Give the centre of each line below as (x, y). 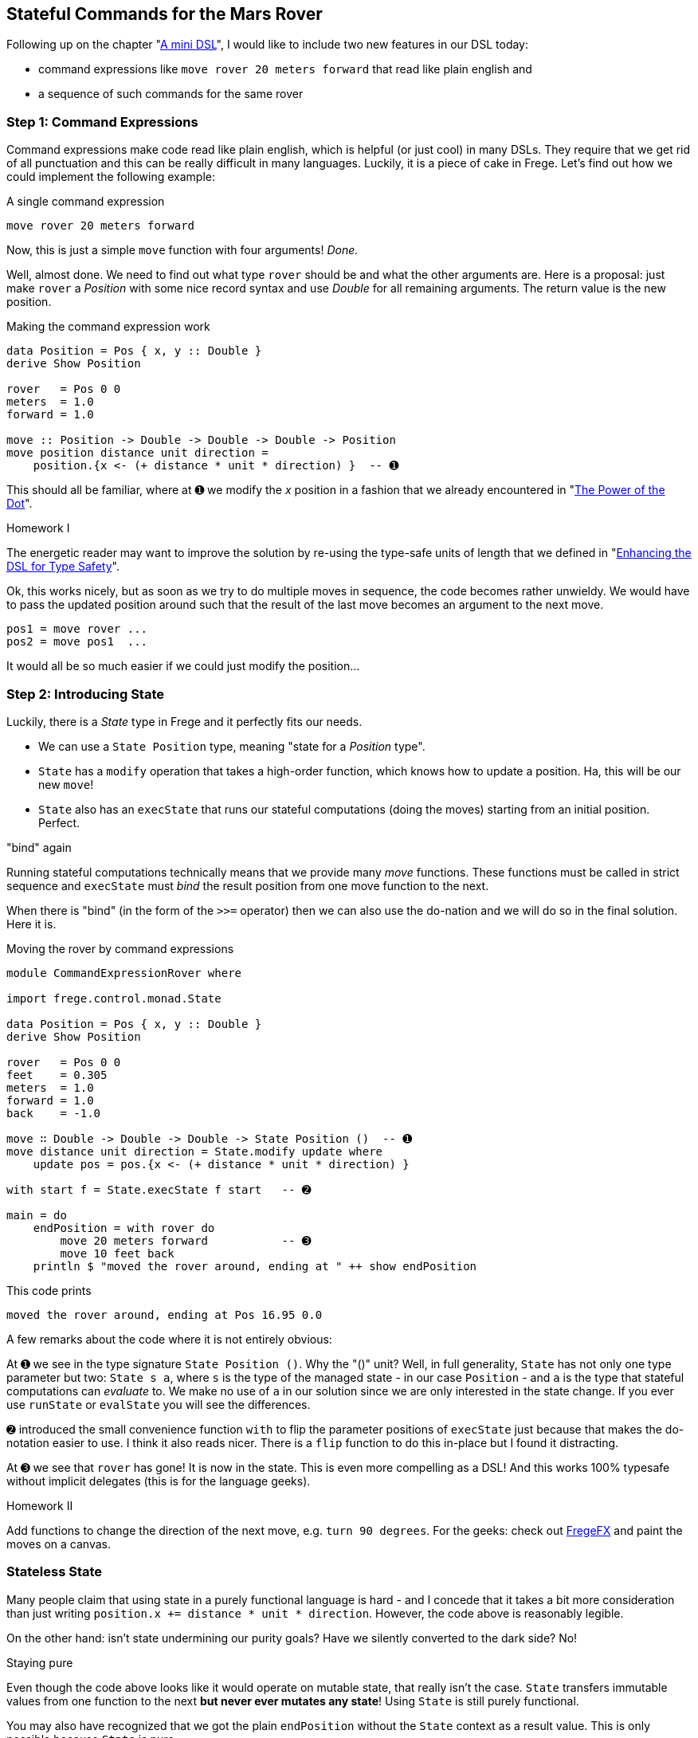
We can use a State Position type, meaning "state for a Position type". (232, 746)
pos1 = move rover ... (77, 629)
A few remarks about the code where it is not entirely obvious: (169, 1339)
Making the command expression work (108, 327)
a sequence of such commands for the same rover (171, 94)
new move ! (66, 784)
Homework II (40, 1505)
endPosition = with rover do (124, 1228)
